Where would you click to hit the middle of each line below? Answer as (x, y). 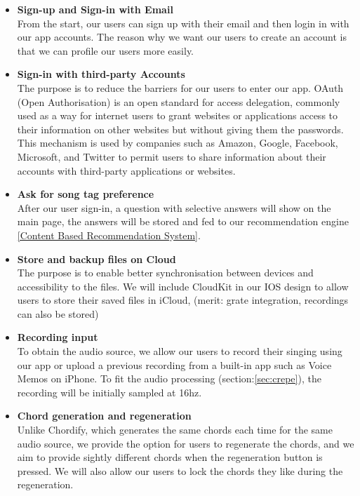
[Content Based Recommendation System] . (109, 235)
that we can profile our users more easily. (105, 50)
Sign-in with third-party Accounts (101, 74)
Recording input (58, 337)
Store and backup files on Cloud (96, 259)
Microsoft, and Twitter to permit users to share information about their (172, 156)
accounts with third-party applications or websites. (126, 170)
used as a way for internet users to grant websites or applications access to (177, 115)
